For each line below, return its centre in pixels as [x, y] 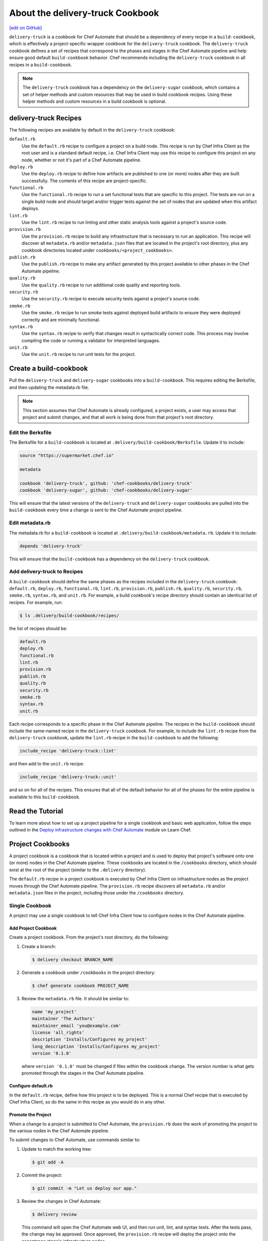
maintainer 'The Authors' [64, 1019]
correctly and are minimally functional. [61, 320]
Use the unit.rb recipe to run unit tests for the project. [79, 354]
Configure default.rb [31, 1086]
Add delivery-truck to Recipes [46, 572]
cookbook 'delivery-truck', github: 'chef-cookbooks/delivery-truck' [106, 483]
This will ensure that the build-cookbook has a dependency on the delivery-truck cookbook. [109, 559]
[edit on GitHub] [26, 28]
